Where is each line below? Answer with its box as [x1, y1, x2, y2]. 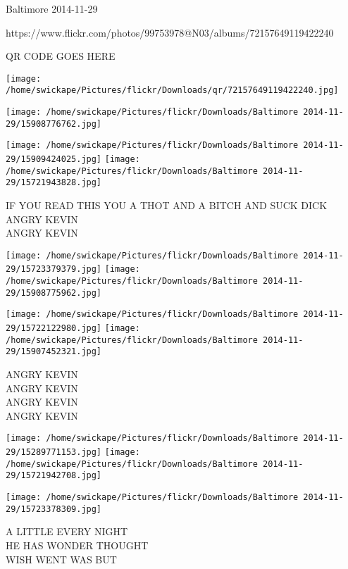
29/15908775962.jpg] [6, 287, 102, 298]
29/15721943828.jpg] [6, 177, 102, 188]
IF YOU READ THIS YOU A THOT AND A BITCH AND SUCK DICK [6, 198, 328, 213]
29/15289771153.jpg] [6, 447, 102, 458]
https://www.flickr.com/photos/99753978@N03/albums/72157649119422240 [6, 25, 334, 39]
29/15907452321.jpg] [6, 346, 102, 357]
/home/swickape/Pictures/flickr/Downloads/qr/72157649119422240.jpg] [6, 85, 339, 96]
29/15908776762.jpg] [6, 118, 102, 129]
